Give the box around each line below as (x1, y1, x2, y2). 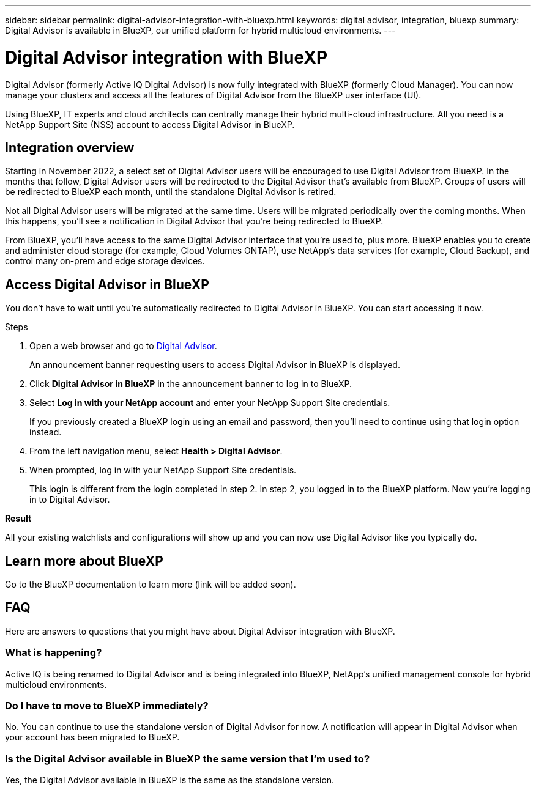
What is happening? (5, 646, 102, 659)
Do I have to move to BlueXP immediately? (5, 700, 209, 712)
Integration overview (5, 139, 135, 155)
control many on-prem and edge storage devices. (5, 256, 205, 267)
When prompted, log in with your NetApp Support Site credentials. (29, 465, 297, 476)
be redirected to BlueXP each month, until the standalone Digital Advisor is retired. (5, 186, 337, 197)
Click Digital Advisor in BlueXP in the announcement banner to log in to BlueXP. (29, 378, 352, 389)
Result (5, 513, 32, 524)
